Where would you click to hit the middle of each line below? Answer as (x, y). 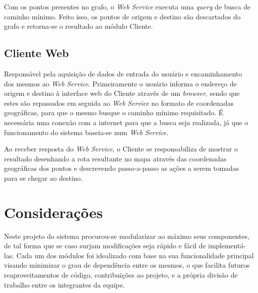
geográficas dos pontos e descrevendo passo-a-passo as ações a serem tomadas (122, 168)
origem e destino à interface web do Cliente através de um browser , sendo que (122, 93)
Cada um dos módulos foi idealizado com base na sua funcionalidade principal (135, 255)
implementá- (227, 246)
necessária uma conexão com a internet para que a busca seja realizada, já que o (126, 122)
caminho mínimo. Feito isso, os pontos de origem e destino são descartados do (122, 16)
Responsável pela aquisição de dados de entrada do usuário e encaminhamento (123, 73)
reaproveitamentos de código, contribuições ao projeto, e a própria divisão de (121, 275)
